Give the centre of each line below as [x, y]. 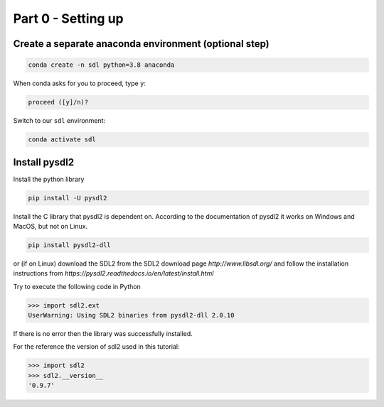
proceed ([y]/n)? [58, 102]
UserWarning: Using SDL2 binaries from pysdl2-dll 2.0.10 [131, 315]
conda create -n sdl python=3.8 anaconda [101, 65]
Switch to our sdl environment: [59, 121]
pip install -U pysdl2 [68, 198]
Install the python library [49, 179]
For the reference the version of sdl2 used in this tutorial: [96, 347]
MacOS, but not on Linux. [50, 226]
